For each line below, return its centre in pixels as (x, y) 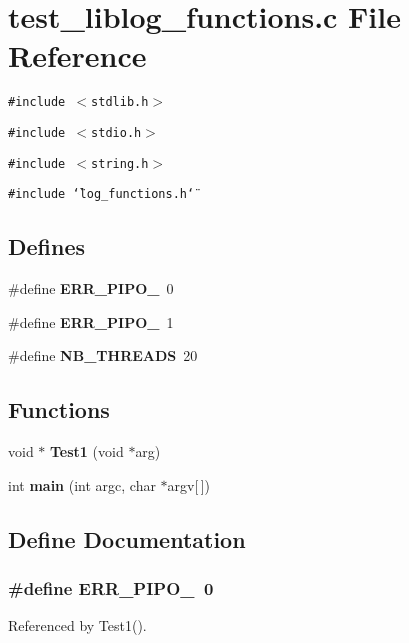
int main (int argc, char (82, 484)
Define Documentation (127, 538)
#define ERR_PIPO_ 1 (91, 321)
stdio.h (116, 132)
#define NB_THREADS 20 (103, 355)
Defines (47, 246)
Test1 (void (87, 451)
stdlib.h (120, 102)
